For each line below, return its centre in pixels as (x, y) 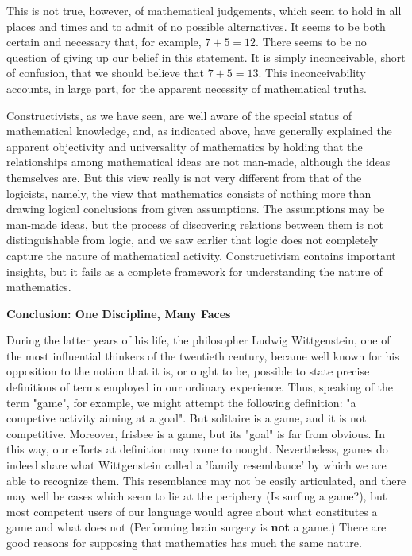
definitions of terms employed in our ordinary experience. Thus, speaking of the (200, 387)
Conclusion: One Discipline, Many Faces (119, 313)
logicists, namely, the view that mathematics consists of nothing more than (189, 193)
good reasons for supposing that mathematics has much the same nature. (184, 542)
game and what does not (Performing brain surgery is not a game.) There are (196, 527)
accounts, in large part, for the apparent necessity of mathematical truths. (187, 88)
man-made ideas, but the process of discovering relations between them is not (195, 224)
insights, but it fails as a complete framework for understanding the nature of (194, 271)
